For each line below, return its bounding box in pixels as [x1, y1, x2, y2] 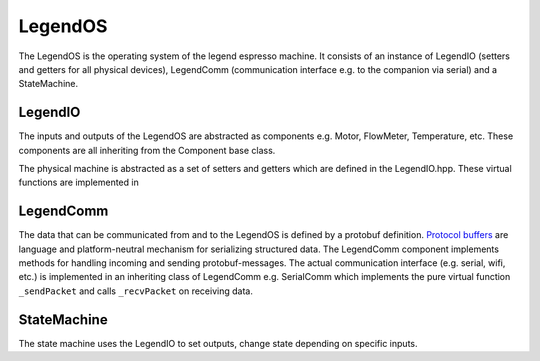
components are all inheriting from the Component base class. [18, 144, 276, 156]
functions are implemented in [18, 176, 139, 189]
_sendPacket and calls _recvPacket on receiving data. [18, 285, 254, 297]
